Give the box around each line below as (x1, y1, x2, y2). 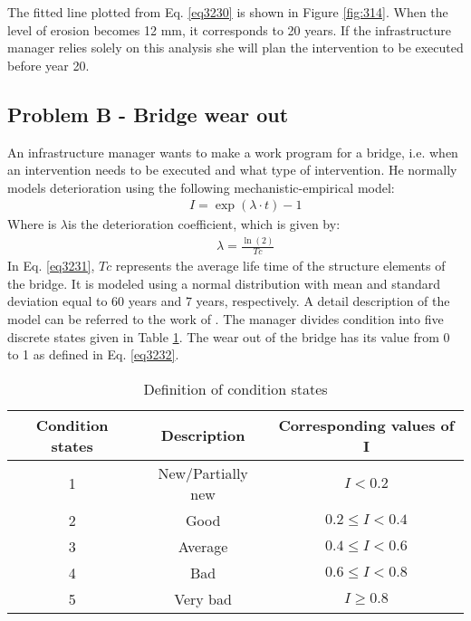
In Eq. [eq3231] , (7, 256, 95, 275)
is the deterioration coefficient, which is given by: (68, 215, 341, 234)
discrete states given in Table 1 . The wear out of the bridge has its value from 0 (7, 327, 450, 346)
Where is (7, 215, 57, 234)
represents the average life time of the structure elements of (115, 256, 446, 275)
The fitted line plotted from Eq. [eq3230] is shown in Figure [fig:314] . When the (7, 3, 448, 21)
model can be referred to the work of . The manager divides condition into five (7, 309, 444, 328)
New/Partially (158, 462, 248, 483)
